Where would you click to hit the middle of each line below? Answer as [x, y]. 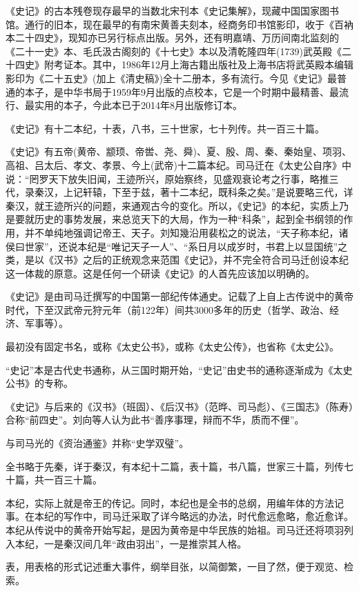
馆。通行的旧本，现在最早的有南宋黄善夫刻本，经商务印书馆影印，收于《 [170, 24]
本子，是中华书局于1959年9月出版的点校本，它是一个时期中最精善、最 [182, 91]
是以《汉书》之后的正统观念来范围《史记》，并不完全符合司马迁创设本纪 [186, 260]
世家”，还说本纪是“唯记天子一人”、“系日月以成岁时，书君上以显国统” [181, 246]
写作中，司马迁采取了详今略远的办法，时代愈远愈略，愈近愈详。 [208, 516]
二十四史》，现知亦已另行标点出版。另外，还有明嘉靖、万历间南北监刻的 [177, 38]
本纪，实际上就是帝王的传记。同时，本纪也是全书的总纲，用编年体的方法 [170, 502]
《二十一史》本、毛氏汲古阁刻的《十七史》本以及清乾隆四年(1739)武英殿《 [174, 51]
